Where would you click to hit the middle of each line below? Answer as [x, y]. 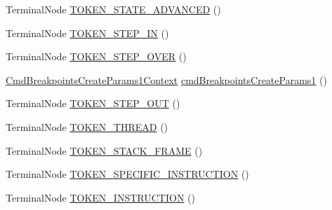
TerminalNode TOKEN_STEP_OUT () [93, 103]
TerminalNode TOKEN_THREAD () [87, 126]
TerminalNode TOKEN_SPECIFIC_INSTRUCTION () [127, 174]
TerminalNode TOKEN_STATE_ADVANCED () [113, 9]
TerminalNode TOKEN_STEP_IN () [87, 33]
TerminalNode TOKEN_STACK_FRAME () [104, 150]
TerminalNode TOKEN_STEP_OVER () [96, 56]
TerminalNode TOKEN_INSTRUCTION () [100, 197]
